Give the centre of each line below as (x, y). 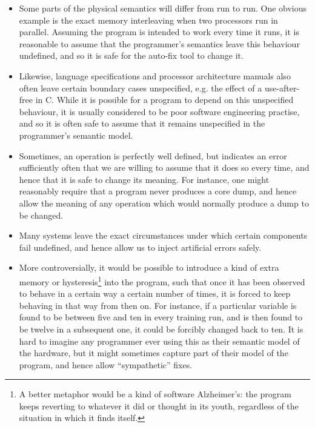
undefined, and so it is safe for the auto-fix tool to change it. (131, 55)
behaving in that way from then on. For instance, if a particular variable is (158, 305)
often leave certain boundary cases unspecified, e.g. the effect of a (141, 88)
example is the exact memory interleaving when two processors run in (148, 20)
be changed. (41, 215)
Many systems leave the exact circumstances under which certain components (163, 235)
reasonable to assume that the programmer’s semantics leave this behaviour (159, 43)
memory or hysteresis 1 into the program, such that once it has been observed (162, 280)
